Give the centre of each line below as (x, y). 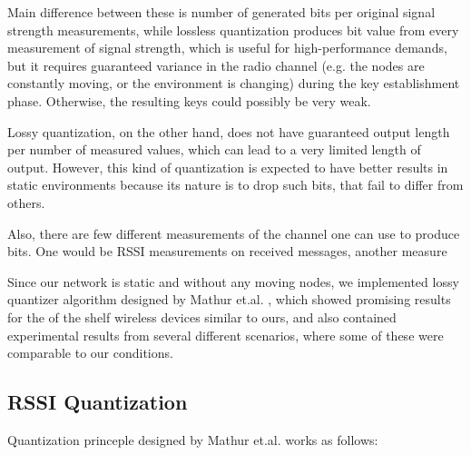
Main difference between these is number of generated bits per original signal (221, 12)
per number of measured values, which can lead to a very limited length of (214, 149)
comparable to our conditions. (90, 353)
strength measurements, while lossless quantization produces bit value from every (233, 30)
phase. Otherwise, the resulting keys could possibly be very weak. (189, 100)
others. (26, 202)
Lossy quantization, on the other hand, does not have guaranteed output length (229, 131)
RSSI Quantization (98, 402)
